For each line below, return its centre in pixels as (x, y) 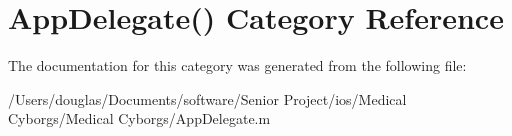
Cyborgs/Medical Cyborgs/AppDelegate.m (139, 118)
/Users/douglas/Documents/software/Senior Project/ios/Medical (207, 98)
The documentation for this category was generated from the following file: (237, 65)
